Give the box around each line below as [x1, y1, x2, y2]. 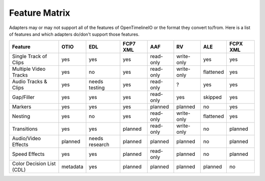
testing [88, 84, 105, 91]
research [88, 141, 110, 148]
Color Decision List [12, 160, 56, 167]
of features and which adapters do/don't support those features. [9, 31, 140, 37]
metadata [61, 163, 83, 170]
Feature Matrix [9, 7, 71, 18]
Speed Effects [12, 151, 45, 157]
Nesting [12, 113, 30, 120]
